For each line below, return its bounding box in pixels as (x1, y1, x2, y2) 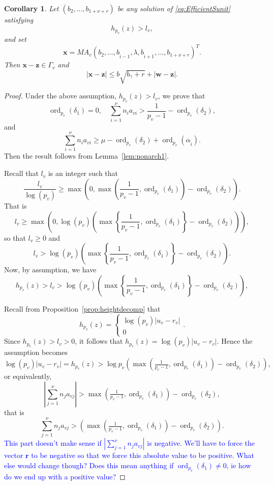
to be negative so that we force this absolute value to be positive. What (31, 450, 254, 461)
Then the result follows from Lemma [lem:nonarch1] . (4, 150, 169, 161)
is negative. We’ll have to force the (147, 438, 255, 448)
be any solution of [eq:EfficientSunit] (117, 3, 231, 13)
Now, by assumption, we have (4, 264, 97, 275)
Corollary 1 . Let (4, 3, 59, 13)
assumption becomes (4, 347, 68, 358)
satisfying (4, 14, 34, 24)
